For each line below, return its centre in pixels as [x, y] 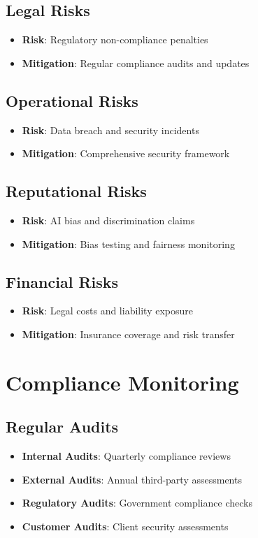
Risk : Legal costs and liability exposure [108, 311]
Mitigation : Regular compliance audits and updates [136, 63]
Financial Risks [62, 281]
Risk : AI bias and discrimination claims [108, 220]
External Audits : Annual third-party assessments [132, 479]
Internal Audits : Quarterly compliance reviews [126, 456]
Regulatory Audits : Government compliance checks [137, 503]
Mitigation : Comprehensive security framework [126, 153]
